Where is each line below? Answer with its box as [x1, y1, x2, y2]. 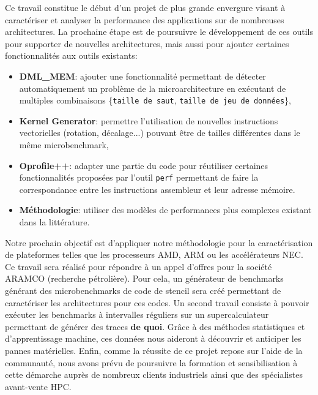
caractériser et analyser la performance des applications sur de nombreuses [5, 13, 284, 26]
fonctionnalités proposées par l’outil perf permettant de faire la [19, 171, 259, 184]
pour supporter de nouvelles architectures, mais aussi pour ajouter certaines [5, 37, 289, 50]
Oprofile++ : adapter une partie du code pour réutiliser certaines [19, 159, 268, 171]
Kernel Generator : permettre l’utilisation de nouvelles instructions [19, 114, 278, 127]
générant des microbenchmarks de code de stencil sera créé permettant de [5, 284, 281, 296]
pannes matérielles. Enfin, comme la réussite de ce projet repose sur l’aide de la [5, 344, 303, 356]
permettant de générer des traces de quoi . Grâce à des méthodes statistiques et [5, 320, 305, 333]
